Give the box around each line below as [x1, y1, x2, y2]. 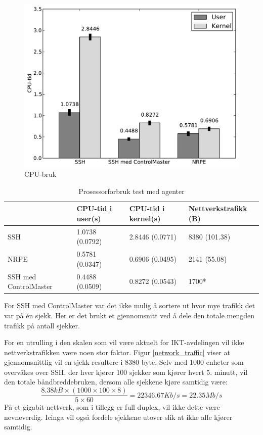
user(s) [76, 213, 101, 223]
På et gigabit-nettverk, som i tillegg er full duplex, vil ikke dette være [4, 402, 220, 412]
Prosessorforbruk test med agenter [78, 185, 185, 196]
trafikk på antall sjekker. [4, 320, 80, 330]
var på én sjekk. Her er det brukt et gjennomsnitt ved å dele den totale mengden [4, 310, 254, 320]
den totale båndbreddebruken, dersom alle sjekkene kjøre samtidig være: [4, 376, 228, 387]
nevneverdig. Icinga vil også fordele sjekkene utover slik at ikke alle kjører [4, 411, 233, 422]
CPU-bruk [24, 169, 57, 179]
